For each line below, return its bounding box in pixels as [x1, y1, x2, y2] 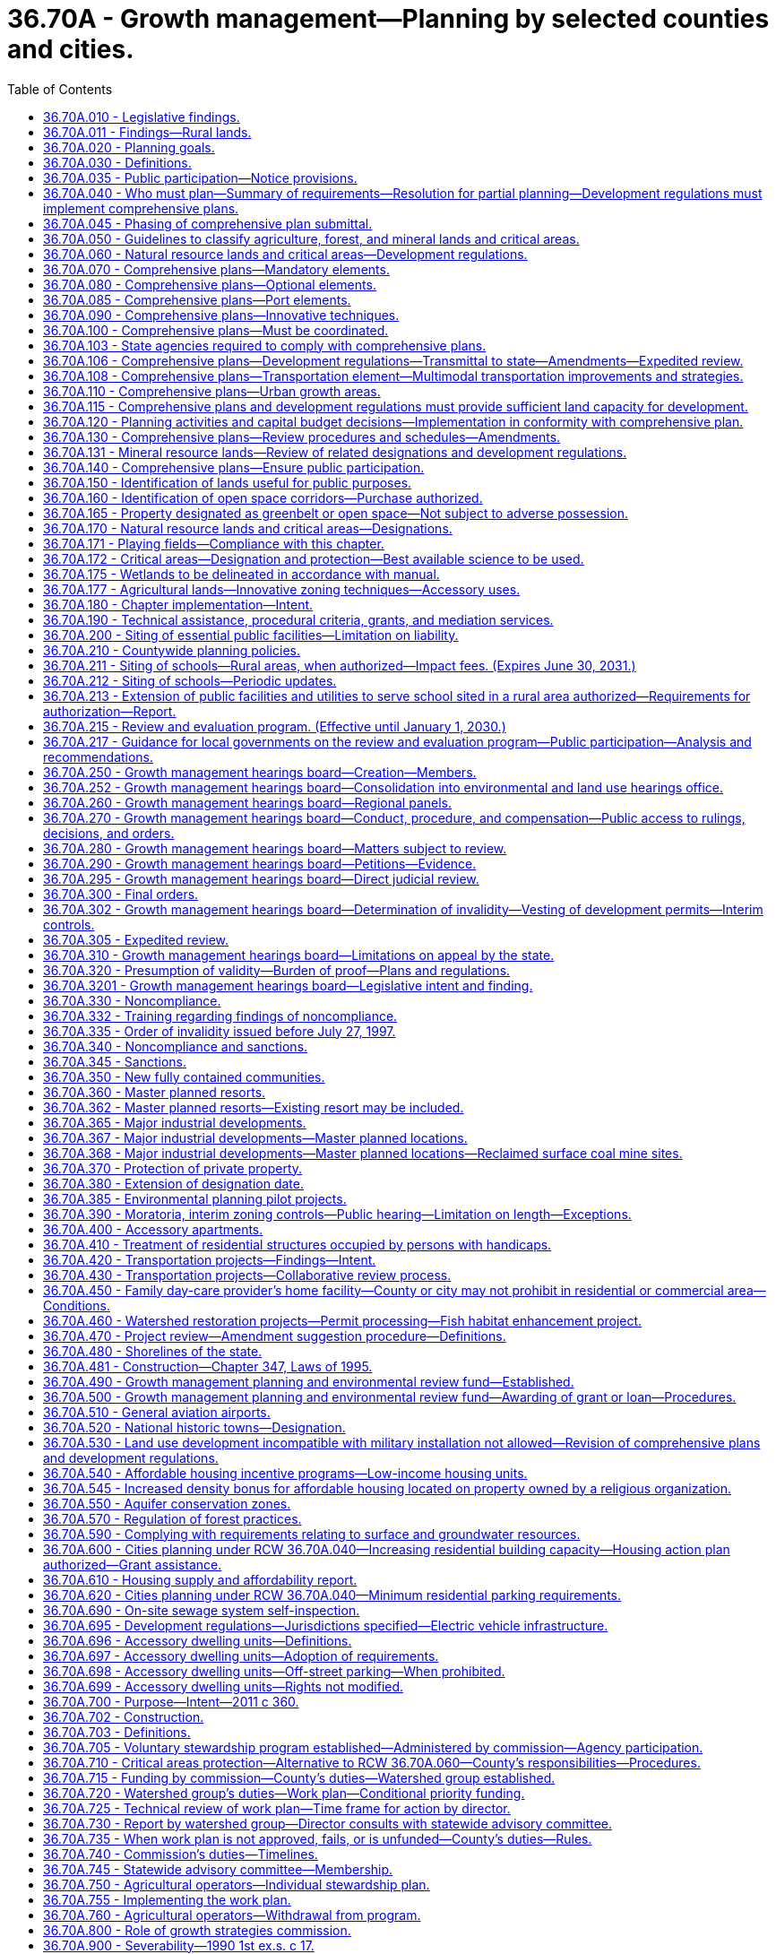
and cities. [7, 34, 134, 65]
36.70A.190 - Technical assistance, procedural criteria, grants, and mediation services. [43, 611, 554, 627]
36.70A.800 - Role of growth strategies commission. [43, 1922, 351, 1938]
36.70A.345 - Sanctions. [43, 1053, 187, 1069]
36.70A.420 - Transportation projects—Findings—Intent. [43, 1251, 376, 1267]
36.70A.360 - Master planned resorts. [43, 1084, 266, 1100]
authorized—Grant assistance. [43, 1556, 222, 1572]
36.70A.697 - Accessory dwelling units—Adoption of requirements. [43, 1647, 439, 1664]
